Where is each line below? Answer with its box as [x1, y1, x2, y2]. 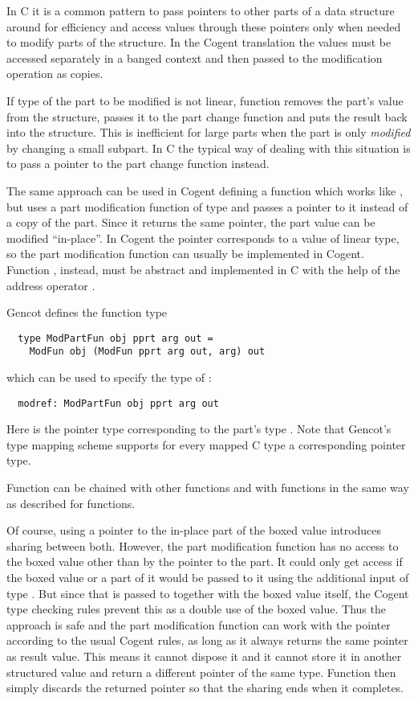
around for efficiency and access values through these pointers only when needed [6, 18, 401, 35]
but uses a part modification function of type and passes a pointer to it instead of [6, 198, 408, 215]
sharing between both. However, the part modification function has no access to [6, 537, 399, 554]
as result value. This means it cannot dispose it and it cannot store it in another [6, 647, 402, 664]
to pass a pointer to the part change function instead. [6, 155, 270, 172]
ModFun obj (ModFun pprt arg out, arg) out [29, 346, 266, 358]
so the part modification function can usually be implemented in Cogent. [6, 245, 364, 262]
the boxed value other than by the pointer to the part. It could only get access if [6, 553, 403, 570]
